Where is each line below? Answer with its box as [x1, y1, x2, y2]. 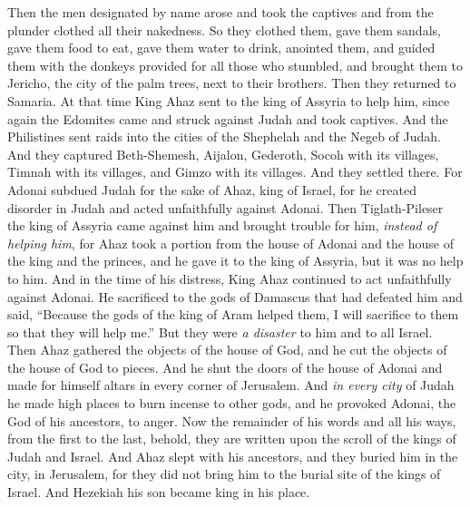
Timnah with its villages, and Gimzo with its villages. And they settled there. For [7, 162, 463, 181]
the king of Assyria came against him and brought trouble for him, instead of [7, 216, 437, 235]
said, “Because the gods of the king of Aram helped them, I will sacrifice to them [7, 305, 459, 324]
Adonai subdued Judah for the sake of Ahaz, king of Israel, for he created [7, 180, 416, 199]
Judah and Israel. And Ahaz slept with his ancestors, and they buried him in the [7, 446, 458, 465]
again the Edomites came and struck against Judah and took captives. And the [7, 109, 448, 128]
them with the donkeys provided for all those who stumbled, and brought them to [7, 55, 464, 74]
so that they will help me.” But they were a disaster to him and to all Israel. [7, 322, 433, 341]
